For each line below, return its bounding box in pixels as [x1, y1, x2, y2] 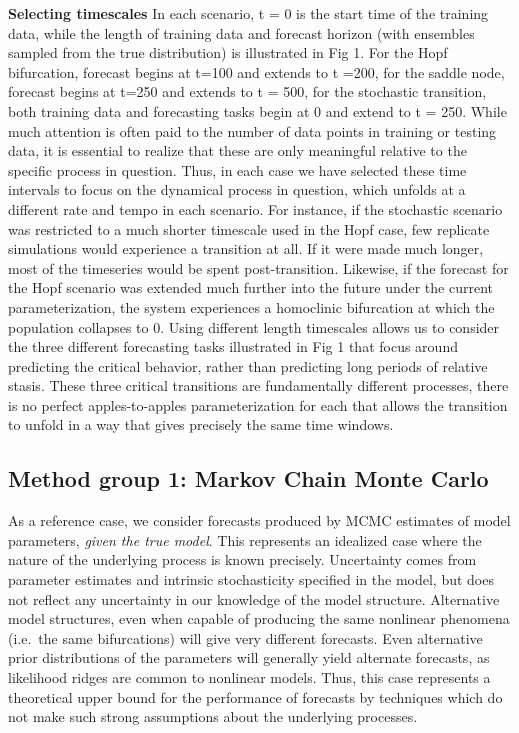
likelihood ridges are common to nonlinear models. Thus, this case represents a [8, 667, 491, 688]
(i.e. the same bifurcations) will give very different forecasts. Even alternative [8, 627, 483, 648]
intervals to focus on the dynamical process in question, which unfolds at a [8, 179, 466, 200]
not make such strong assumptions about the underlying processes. [8, 706, 418, 727]
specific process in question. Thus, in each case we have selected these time [8, 159, 467, 180]
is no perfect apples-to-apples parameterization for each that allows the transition [8, 394, 508, 415]
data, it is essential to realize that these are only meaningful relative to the [8, 140, 467, 161]
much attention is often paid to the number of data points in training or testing [8, 120, 497, 141]
